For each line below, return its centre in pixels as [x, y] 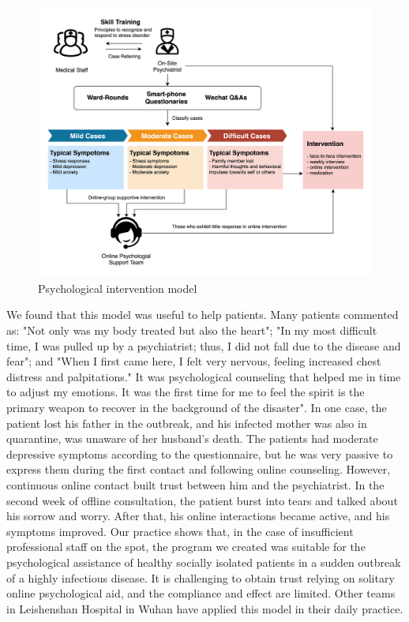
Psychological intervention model [118, 288]
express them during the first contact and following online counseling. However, [199, 469]
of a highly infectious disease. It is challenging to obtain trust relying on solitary [201, 577]
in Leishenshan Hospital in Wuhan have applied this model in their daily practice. [205, 608]
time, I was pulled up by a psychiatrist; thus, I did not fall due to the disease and [204, 345]
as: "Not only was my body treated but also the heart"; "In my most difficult [192, 330]
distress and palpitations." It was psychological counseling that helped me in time [204, 376]
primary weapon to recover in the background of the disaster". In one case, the [197, 407]
